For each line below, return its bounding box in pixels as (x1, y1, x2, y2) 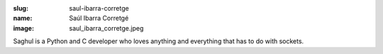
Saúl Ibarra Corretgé (69, 14, 129, 23)
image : (13, 23, 35, 32)
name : (13, 14, 33, 23)
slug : (13, 4, 28, 12)
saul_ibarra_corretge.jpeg (69, 23, 144, 32)
